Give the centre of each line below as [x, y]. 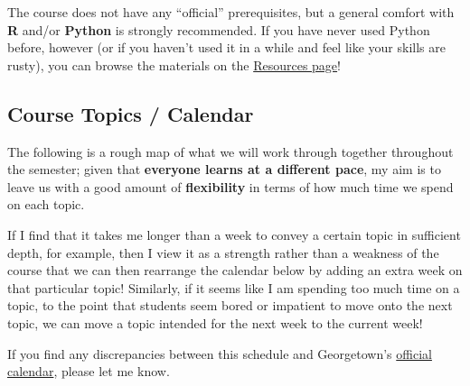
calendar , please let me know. [89, 371]
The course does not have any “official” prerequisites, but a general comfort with [231, 12]
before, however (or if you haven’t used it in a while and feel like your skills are [226, 47]
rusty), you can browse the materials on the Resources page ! [174, 64]
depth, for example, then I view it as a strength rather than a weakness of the [223, 252]
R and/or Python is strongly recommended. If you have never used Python [219, 29]
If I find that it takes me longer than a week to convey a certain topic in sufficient [234, 234]
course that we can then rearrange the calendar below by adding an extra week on [235, 270]
